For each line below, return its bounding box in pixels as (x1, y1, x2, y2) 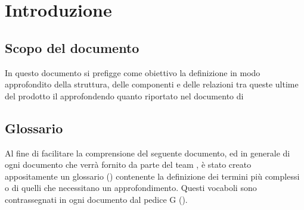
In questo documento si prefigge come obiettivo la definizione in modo (5, 66, 260, 79)
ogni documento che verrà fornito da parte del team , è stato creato (5, 158, 252, 171)
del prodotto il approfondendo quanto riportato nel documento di (5, 89, 244, 102)
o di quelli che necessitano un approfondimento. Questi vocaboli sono (5, 181, 257, 194)
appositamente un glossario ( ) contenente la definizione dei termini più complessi (5, 170, 300, 182)
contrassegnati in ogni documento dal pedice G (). (5, 193, 188, 205)
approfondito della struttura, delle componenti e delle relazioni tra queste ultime (5, 78, 299, 90)
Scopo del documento (5, 38, 139, 57)
